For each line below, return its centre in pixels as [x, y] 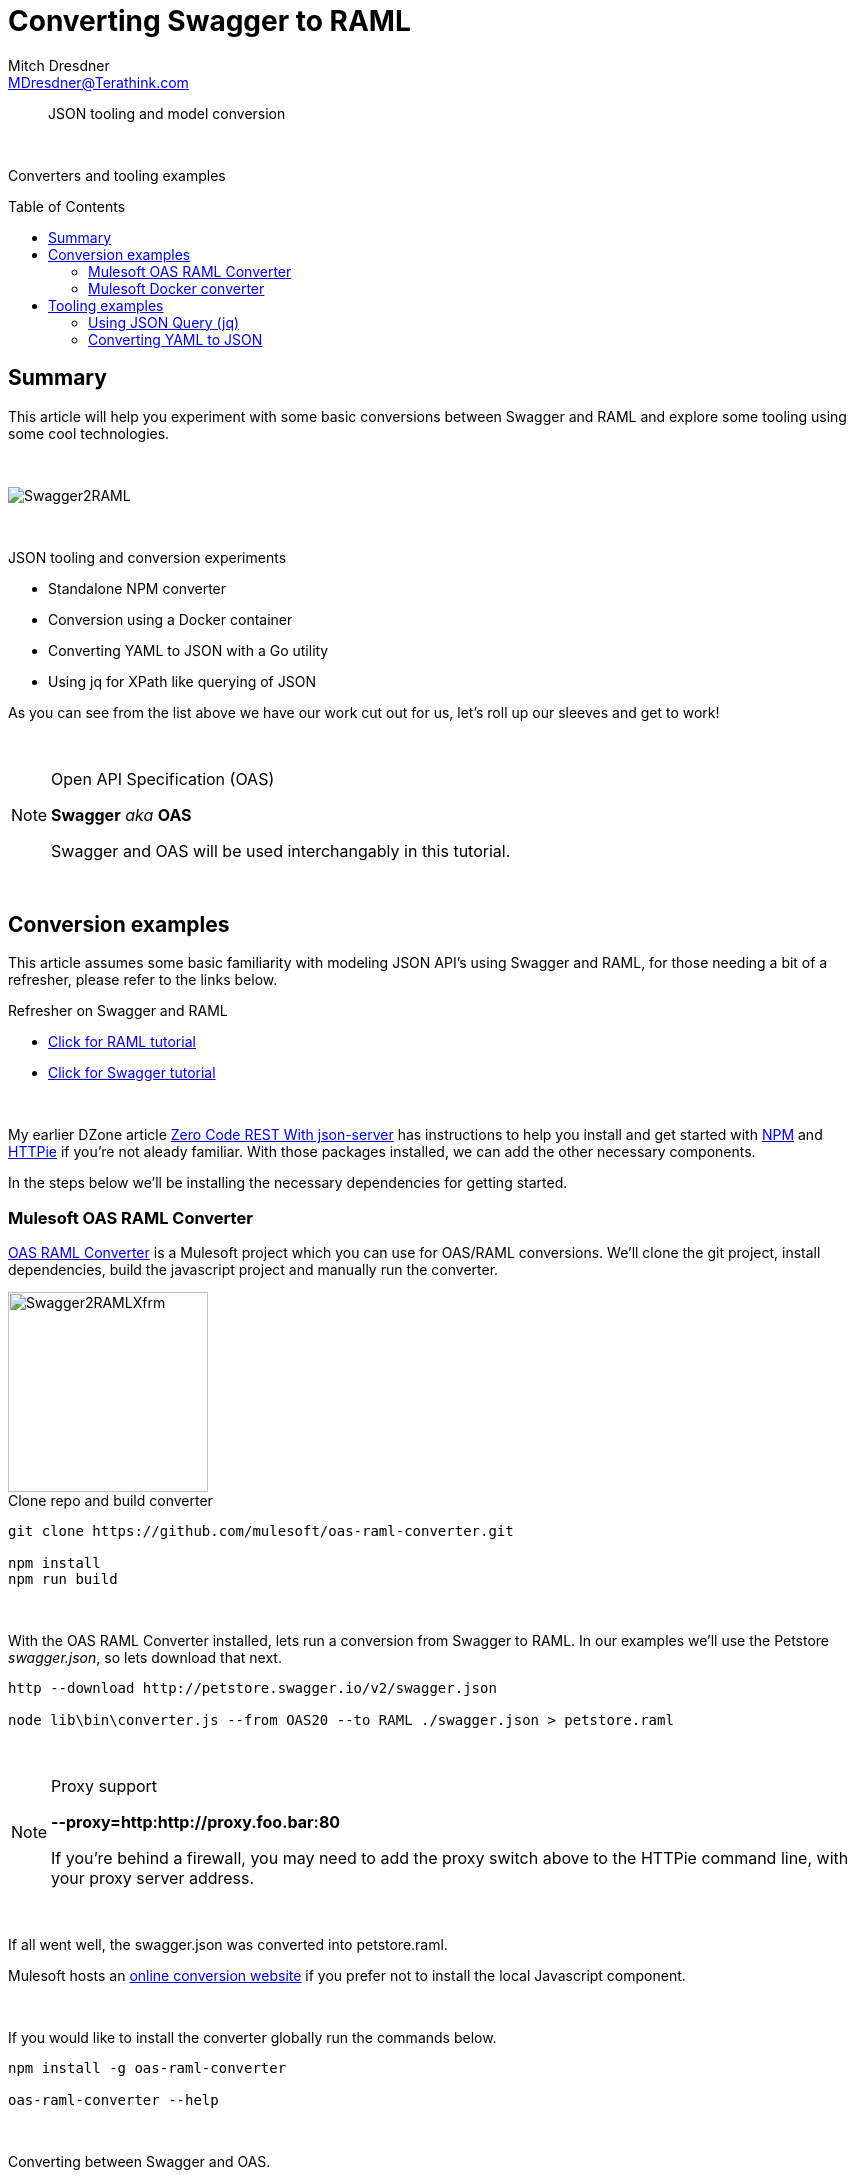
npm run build [63, 1579]
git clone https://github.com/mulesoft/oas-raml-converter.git [261, 1531]
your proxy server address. [153, 1878]
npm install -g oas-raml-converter [147, 2068]
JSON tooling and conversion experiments [147, 557]
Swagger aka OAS [121, 814]
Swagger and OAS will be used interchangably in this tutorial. [281, 850]
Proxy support [104, 1786]
